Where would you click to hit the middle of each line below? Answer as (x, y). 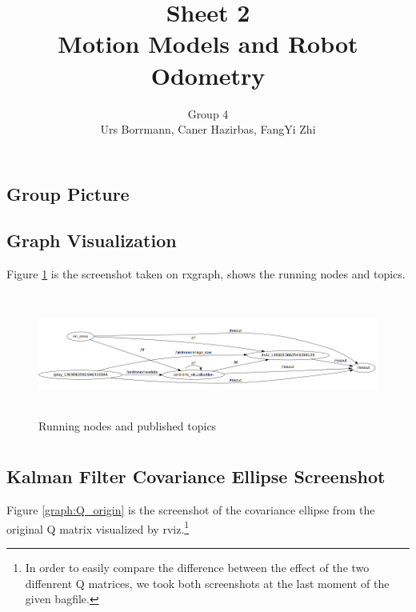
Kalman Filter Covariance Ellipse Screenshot (196, 476)
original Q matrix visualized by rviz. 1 (98, 527)
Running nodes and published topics (128, 425)
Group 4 (208, 113)
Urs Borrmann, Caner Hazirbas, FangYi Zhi (208, 129)
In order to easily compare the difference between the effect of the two (197, 568)
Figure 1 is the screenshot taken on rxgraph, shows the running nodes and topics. (206, 274)
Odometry (208, 75)
